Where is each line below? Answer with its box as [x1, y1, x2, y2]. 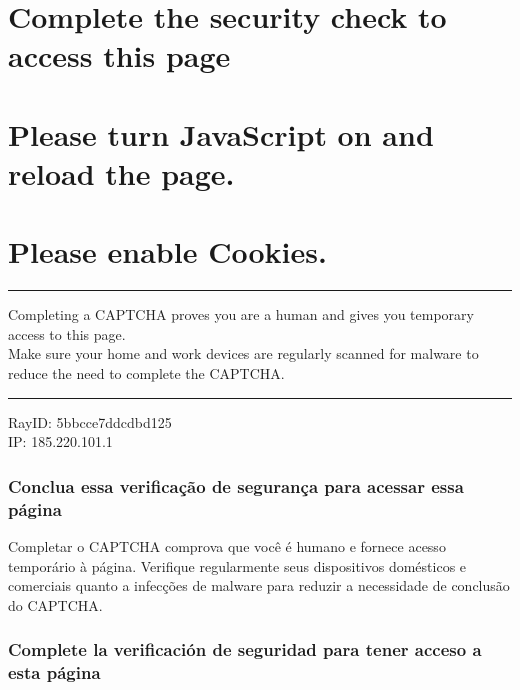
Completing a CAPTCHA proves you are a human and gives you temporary [8, 304, 474, 325]
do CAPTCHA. [8, 594, 103, 615]
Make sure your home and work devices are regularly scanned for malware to [8, 343, 479, 364]
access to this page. [8, 323, 126, 344]
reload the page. [8, 152, 235, 193]
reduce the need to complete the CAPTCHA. [8, 363, 285, 384]
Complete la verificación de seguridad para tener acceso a [8, 637, 482, 662]
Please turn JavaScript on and [8, 113, 434, 154]
